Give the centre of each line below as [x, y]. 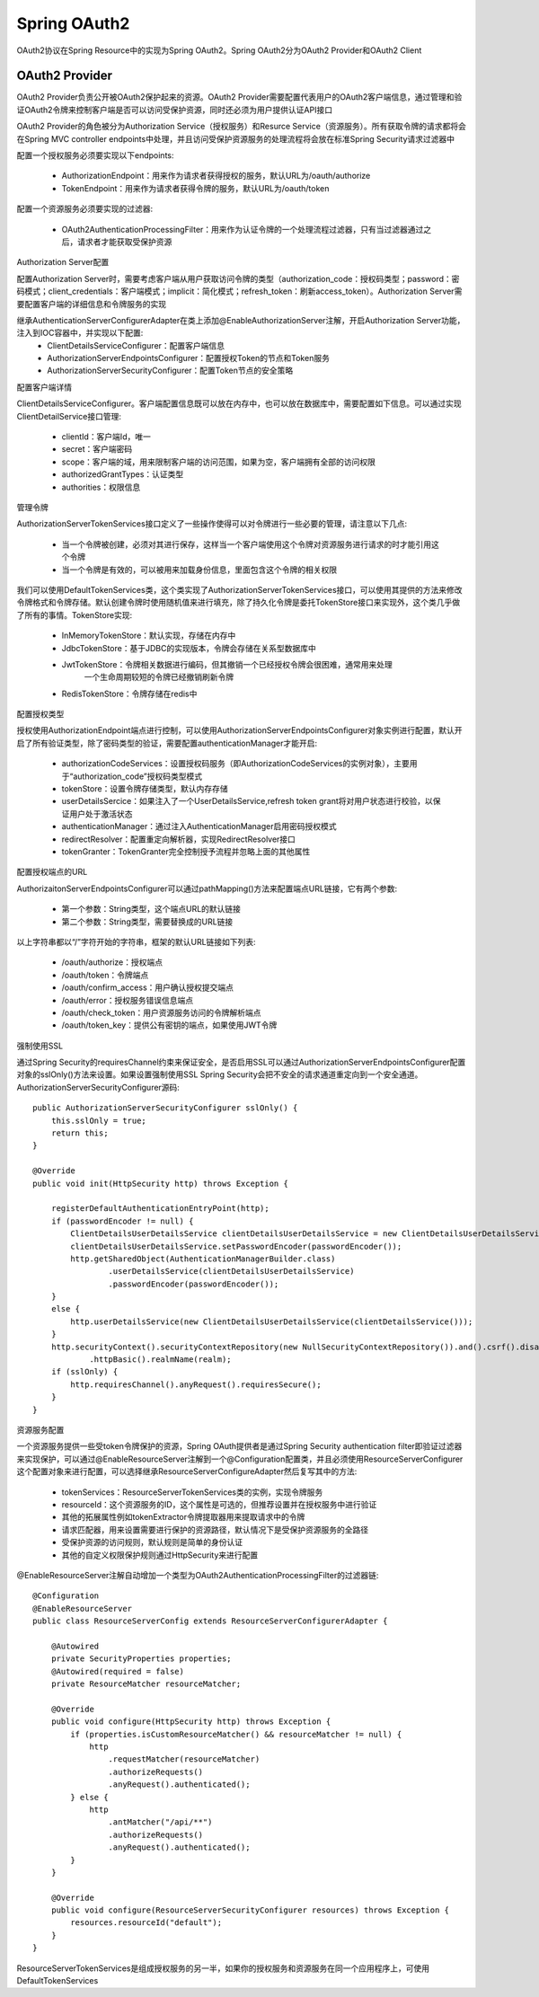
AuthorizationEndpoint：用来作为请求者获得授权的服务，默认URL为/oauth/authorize [216, 176]
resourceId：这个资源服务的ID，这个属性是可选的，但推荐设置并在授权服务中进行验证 [219, 1504]
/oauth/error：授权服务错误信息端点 [127, 1000]
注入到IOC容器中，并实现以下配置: [80, 333]
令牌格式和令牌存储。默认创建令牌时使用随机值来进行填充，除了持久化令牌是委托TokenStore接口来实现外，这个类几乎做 [239, 603]
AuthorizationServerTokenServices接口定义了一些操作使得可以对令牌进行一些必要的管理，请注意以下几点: [212, 524]
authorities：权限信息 [101, 487]
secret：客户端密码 [97, 449]
